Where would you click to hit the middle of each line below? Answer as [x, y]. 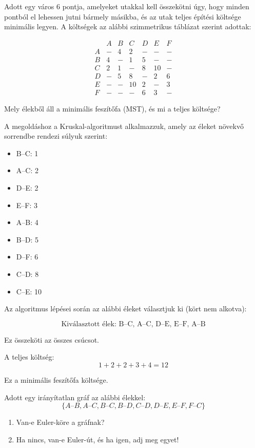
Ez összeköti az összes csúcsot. [52, 339]
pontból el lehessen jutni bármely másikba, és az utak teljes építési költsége [123, 16]
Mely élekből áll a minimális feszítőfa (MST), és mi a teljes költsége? [112, 108]
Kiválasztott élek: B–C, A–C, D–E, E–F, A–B [133, 324]
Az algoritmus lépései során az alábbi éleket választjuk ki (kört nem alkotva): [125, 309]
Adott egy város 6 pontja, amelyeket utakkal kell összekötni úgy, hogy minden [127, 6]
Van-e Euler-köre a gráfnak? [60, 422]
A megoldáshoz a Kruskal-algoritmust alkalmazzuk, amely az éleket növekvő [124, 126]
